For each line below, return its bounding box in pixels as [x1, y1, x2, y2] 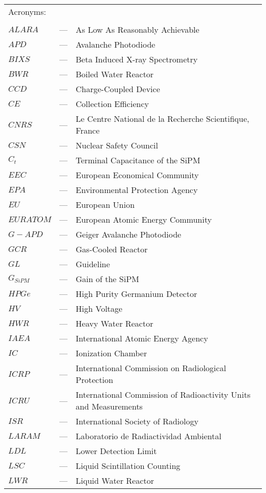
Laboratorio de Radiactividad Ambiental [76, 430, 221, 442]
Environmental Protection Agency [76, 184, 198, 196]
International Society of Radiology [76, 415, 198, 427]
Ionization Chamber [76, 347, 147, 359]
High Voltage [76, 303, 123, 314]
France [76, 124, 100, 136]
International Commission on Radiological [76, 362, 226, 374]
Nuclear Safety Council [76, 139, 158, 151]
